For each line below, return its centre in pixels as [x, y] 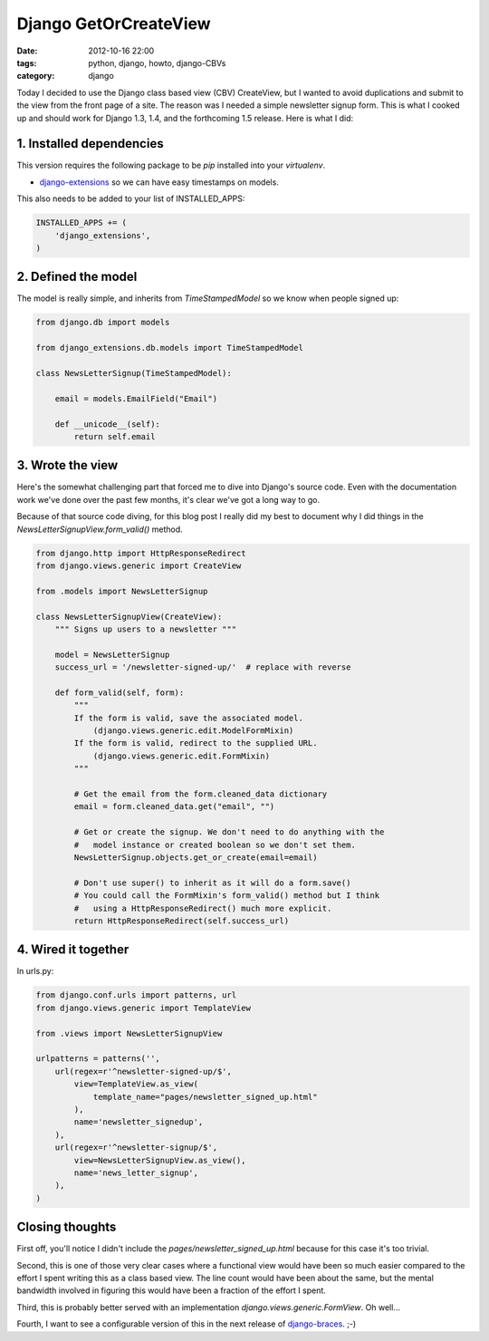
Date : [27, 51]
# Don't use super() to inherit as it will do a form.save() [212, 883]
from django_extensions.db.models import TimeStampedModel [169, 348]
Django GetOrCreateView [114, 24]
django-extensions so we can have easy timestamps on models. [159, 182]
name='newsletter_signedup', [139, 1122]
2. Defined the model [77, 277]
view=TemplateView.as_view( [136, 1084]
